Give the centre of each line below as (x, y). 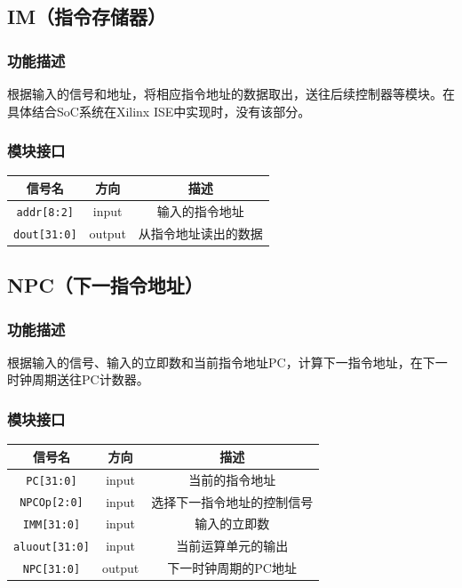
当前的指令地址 (232, 479)
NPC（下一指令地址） (105, 285)
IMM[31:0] (52, 525)
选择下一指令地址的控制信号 (232, 501)
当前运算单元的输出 (232, 546)
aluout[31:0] (52, 548)
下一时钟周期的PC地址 (232, 568)
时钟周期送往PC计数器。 (78, 379)
